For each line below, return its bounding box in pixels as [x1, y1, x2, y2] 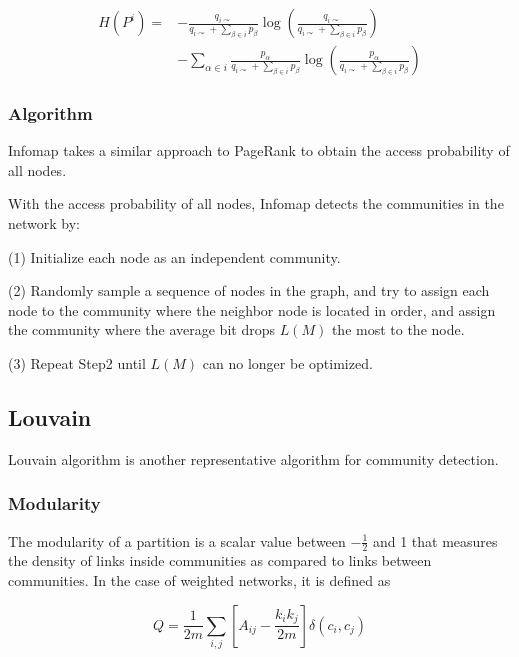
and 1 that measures [372, 530, 498, 551]
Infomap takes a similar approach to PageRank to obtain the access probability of [8, 140, 510, 161]
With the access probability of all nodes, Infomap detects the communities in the [8, 193, 504, 214]
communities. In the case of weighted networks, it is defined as [8, 570, 391, 591]
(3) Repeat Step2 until [8, 353, 146, 374]
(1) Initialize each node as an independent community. [8, 246, 341, 267]
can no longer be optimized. [202, 353, 373, 374]
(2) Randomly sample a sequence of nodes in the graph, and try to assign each [8, 280, 490, 301]
